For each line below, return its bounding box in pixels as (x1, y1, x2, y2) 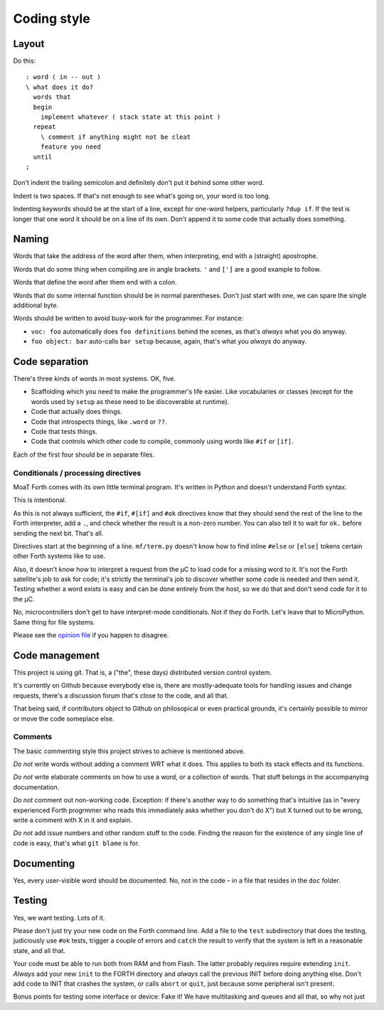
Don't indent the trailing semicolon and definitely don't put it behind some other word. (13, 179, 265, 187)
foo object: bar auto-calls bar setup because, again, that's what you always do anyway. (31, 337, 307, 346)
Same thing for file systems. (13, 617, 95, 626)
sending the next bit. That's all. (13, 528, 104, 537)
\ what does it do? (26, 83, 94, 91)
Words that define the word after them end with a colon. (13, 278, 177, 287)
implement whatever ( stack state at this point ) (40, 113, 221, 121)
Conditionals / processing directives (13, 468, 142, 478)
